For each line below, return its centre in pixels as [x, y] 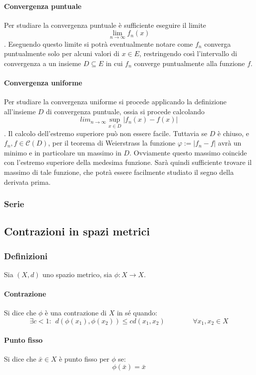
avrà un [230, 143]
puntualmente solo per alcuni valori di [62, 53]
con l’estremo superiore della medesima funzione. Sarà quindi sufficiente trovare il [128, 162]
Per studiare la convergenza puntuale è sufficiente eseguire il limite [105, 25]
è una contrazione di [76, 313]
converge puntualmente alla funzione [190, 63]
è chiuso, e [233, 133]
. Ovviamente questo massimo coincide [188, 152]
